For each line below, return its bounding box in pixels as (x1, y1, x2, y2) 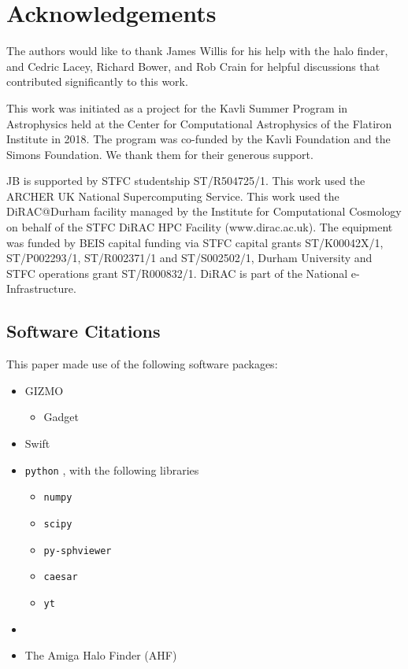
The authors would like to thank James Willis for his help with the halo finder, (6, 43, 388, 59)
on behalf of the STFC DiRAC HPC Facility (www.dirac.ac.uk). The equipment (6, 219, 393, 235)
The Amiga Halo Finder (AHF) (24, 647, 177, 663)
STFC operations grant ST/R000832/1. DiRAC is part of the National (6, 264, 348, 281)
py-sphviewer (43, 545, 112, 556)
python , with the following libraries (24, 461, 199, 478)
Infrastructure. (6, 280, 76, 297)
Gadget (43, 408, 80, 425)
